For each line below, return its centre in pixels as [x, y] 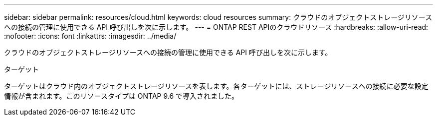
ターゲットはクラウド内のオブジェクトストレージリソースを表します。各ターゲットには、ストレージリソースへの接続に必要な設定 [216, 86]
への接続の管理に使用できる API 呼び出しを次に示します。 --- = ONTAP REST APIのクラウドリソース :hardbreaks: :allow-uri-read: [216, 27]
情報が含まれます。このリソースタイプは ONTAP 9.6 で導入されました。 [121, 96]
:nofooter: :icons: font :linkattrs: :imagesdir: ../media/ [90, 36]
